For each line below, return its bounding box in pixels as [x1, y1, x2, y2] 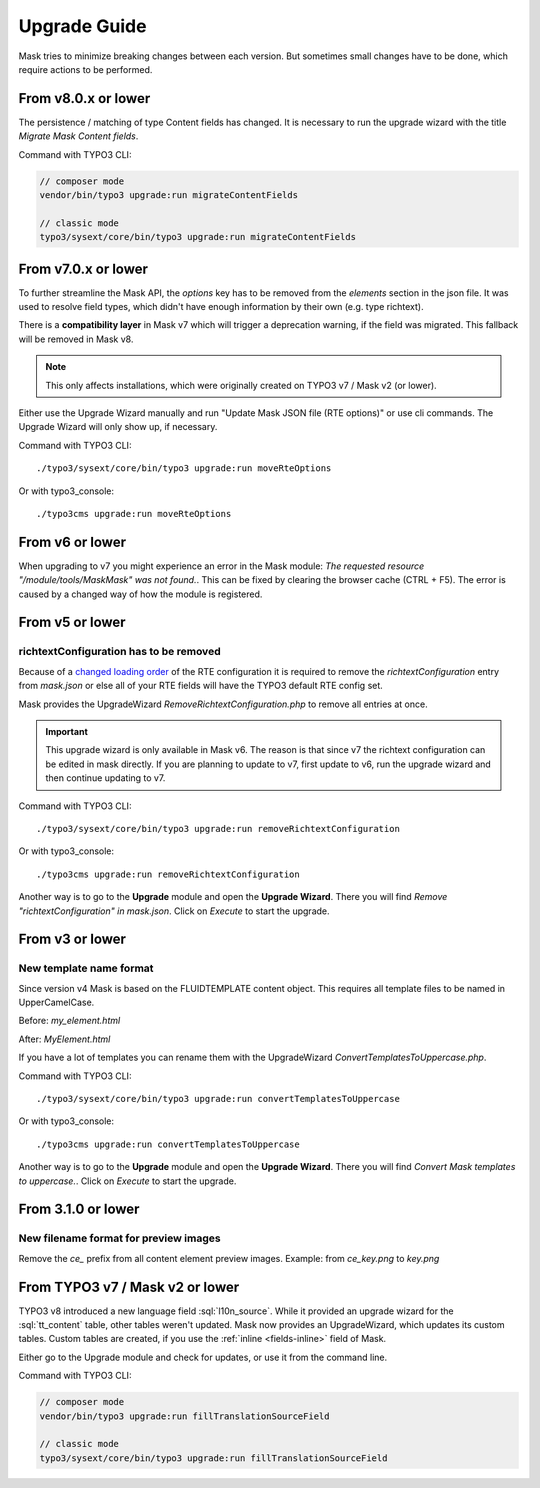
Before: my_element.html [18, 1015, 121, 1027]
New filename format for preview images [18, 1231, 221, 1245]
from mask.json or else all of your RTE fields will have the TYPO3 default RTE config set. [18, 680, 384, 692]
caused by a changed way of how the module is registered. [18, 588, 263, 600]
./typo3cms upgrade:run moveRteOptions [36, 508, 232, 519]
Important [45, 725, 89, 737]
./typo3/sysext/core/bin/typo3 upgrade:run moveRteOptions [36, 463, 332, 474]
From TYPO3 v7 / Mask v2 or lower [18, 1278, 240, 1295]
